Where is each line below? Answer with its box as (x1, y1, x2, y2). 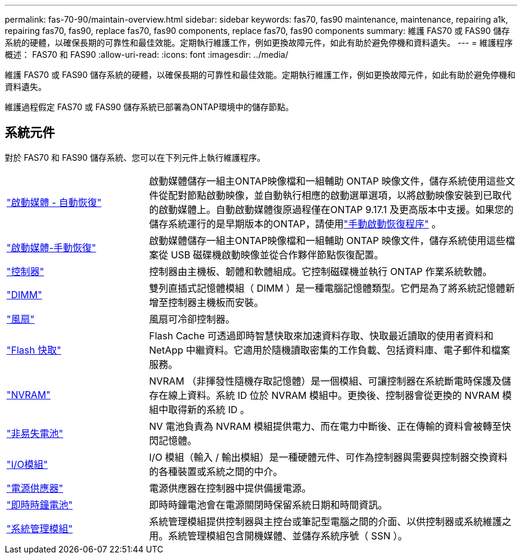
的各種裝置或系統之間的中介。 (149, 465, 283, 477)
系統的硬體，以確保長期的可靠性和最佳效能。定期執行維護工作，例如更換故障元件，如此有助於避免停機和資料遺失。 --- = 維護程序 (5, 38, 513, 48)
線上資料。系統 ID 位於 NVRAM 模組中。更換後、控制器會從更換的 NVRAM (168, 389, 500, 401)
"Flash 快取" (7, 343, 61, 356)
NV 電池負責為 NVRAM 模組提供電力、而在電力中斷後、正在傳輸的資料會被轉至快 (149, 420, 511, 432)
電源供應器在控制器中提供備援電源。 (149, 482, 312, 494)
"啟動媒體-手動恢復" (7, 241, 97, 254)
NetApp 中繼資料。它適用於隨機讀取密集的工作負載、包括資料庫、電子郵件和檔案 (149, 343, 510, 356)
